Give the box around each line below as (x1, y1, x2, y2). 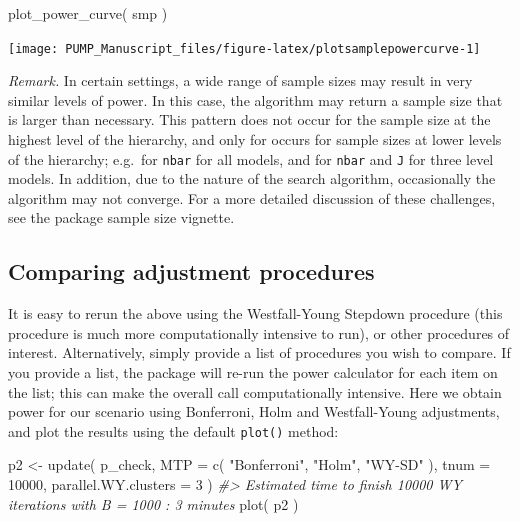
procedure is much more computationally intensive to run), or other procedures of (8, 322, 510, 343)
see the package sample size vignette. (8, 207, 235, 228)
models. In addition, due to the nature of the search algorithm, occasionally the (8, 168, 496, 189)
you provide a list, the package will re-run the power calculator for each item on (8, 362, 498, 383)
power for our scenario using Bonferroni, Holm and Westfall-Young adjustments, (8, 401, 500, 422)
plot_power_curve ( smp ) (8, 3, 168, 23)
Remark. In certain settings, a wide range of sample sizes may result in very (8, 70, 473, 91)
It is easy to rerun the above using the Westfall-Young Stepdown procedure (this (8, 303, 503, 324)
